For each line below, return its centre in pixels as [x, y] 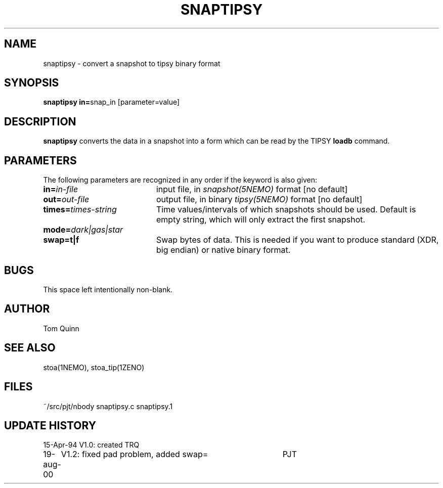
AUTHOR [27, 309]
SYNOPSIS [32, 83]
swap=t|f [61, 240]
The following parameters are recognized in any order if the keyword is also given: [180, 180]
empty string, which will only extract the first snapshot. [261, 220]
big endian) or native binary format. [223, 250]
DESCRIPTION [40, 121]
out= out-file [66, 199]
